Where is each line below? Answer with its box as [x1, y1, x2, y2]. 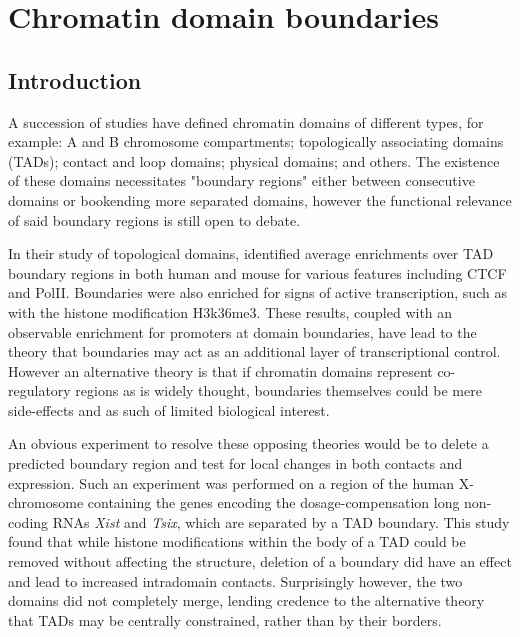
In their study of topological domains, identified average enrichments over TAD [8, 243, 494, 264]
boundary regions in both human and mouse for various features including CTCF [8, 262, 507, 283]
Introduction [8, 64, 142, 95]
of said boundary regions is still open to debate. [8, 209, 301, 230]
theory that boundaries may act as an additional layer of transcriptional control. [8, 341, 501, 362]
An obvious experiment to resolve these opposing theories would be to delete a [8, 433, 489, 454]
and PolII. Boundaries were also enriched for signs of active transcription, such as [8, 282, 507, 303]
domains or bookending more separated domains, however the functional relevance [8, 189, 512, 210]
